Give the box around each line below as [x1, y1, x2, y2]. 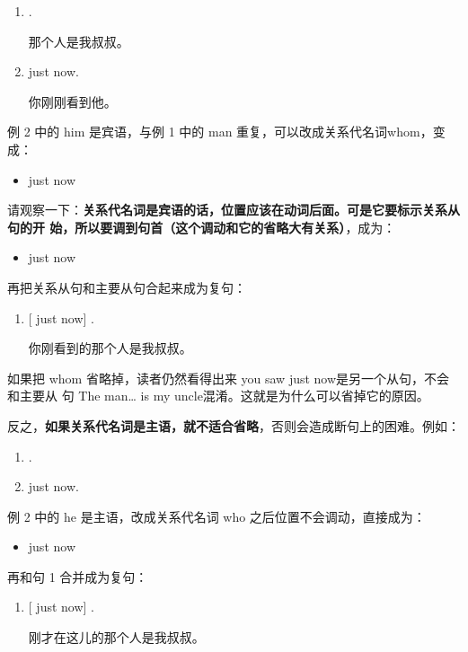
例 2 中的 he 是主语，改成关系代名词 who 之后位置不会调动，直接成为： [7, 507, 426, 525]
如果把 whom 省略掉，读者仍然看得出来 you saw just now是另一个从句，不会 [7, 368, 450, 387]
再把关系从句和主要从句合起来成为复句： [7, 278, 246, 296]
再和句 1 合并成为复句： [7, 567, 148, 586]
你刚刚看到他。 [28, 92, 117, 110]
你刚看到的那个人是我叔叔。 [28, 339, 192, 357]
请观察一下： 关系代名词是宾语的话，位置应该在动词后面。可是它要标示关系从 [7, 200, 460, 219]
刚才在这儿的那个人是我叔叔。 [28, 628, 205, 647]
